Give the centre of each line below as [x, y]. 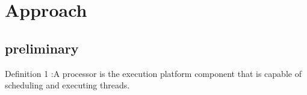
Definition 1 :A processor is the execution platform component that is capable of [153, 73]
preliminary [42, 48]
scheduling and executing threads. [67, 85]
